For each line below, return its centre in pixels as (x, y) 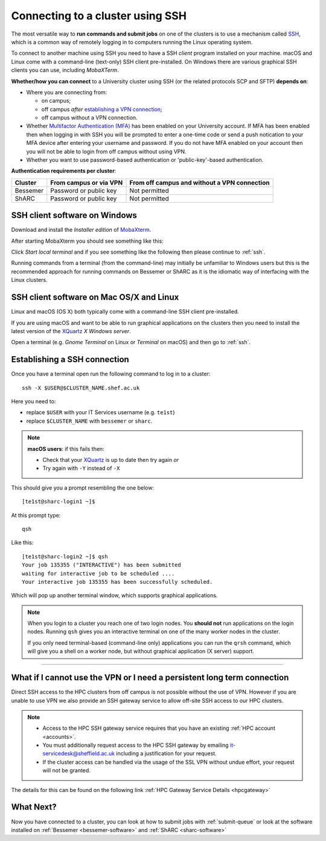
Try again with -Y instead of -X (81, 468)
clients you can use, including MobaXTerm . (65, 70)
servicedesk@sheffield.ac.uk (78, 753)
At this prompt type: (36, 515)
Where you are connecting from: (67, 92)
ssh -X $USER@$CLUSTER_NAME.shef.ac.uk (81, 388)
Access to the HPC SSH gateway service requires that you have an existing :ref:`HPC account (159, 728)
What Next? (34, 807)
